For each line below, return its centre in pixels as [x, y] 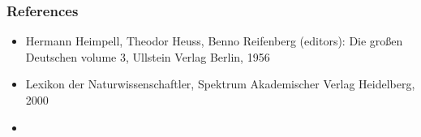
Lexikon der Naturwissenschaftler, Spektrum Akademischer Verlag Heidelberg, [220, 84]
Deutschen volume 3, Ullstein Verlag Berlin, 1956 [148, 56]
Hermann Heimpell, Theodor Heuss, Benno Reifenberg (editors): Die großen [214, 41]
